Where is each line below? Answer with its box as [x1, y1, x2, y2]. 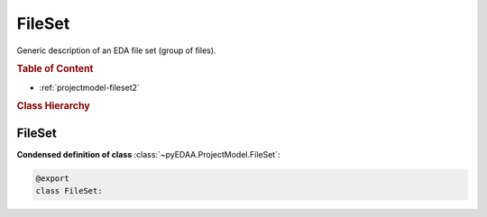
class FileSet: [35, 185, 103, 196]
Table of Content [16, 63, 94, 76]
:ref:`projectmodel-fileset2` [39, 82, 140, 93]
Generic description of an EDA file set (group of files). [16, 45, 216, 56]
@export [35, 173, 69, 184]
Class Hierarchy [16, 100, 90, 113]
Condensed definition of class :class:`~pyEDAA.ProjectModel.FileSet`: [16, 149, 280, 159]
